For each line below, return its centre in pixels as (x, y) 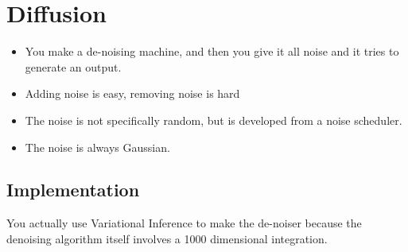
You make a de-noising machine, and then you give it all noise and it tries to (212, 51)
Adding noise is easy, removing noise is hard (132, 93)
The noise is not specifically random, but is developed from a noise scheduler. (214, 120)
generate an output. (73, 66)
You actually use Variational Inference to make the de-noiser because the (184, 223)
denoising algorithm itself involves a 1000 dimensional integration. (167, 238)
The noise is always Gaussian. (97, 147)
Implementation (73, 190)
